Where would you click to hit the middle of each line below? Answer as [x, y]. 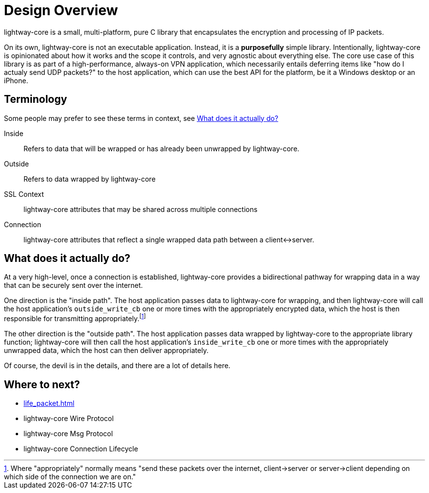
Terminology [36, 99]
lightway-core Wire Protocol [69, 418]
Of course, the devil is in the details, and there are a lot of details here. [117, 366]
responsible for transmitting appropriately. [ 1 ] [75, 318]
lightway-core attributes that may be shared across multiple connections [141, 209]
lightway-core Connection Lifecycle [81, 448]
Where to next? [42, 384]
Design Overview [61, 10]
